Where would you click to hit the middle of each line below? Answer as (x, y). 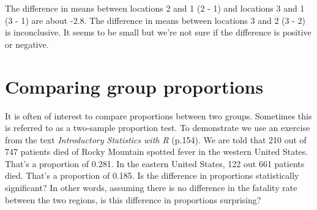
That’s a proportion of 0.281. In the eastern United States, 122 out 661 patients (155, 163)
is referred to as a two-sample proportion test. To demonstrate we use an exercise (158, 128)
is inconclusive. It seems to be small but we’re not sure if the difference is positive (158, 32)
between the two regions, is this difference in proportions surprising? (133, 199)
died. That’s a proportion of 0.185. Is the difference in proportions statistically (152, 175)
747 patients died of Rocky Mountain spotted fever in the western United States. (157, 152)
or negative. (27, 44)
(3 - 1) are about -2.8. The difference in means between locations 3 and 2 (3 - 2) (155, 20)
